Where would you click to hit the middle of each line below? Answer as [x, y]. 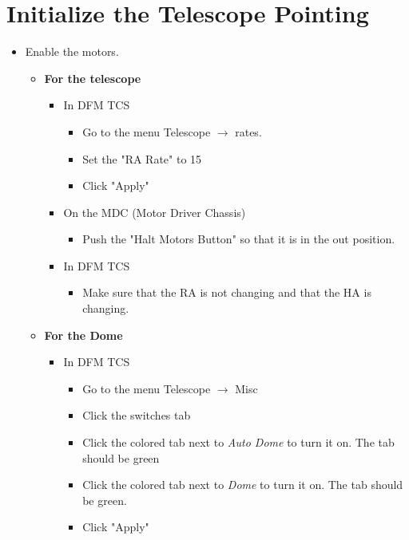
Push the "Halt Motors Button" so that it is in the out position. [239, 239]
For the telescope [93, 78]
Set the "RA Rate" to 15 [142, 158]
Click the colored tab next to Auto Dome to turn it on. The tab [238, 442]
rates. [248, 131]
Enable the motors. [72, 51]
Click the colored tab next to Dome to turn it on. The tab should [243, 485]
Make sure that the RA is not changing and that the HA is [227, 292]
